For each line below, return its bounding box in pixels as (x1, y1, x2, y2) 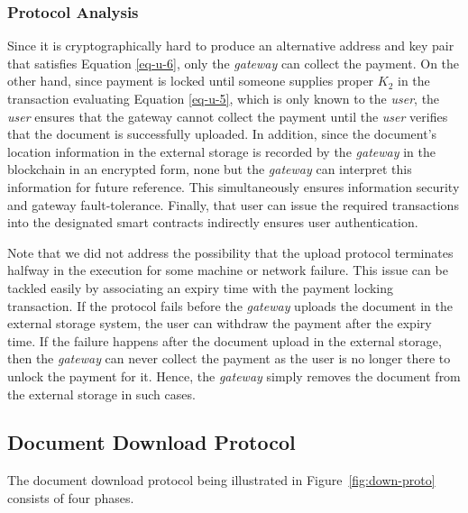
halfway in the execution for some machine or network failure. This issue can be (7, 261, 448, 279)
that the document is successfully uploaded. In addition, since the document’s (7, 124, 437, 143)
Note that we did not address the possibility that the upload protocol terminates (7, 243, 454, 261)
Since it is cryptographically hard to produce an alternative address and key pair (7, 36, 454, 55)
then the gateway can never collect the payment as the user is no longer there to (7, 349, 451, 368)
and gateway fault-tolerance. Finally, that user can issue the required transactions (7, 195, 459, 214)
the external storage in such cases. (7, 384, 196, 403)
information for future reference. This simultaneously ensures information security (7, 177, 460, 196)
